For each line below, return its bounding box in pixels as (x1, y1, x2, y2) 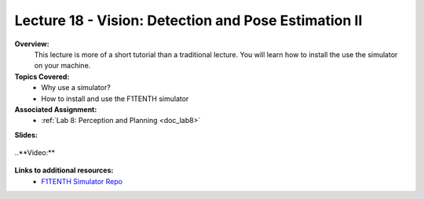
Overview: (14, 39, 50, 49)
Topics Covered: (14, 71, 70, 81)
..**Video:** (14, 148, 55, 157)
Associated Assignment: (14, 104, 97, 114)
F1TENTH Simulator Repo (41, 176, 123, 186)
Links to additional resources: (14, 165, 114, 175)
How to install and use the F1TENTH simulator (41, 94, 189, 103)
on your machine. (34, 61, 91, 71)
